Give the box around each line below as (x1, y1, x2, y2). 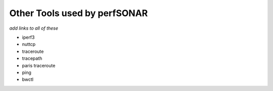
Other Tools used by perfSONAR (9, 8, 148, 19)
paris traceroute (22, 62, 56, 68)
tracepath (22, 55, 42, 61)
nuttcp (22, 41, 36, 47)
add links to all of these (9, 25, 58, 31)
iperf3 (22, 34, 35, 40)
